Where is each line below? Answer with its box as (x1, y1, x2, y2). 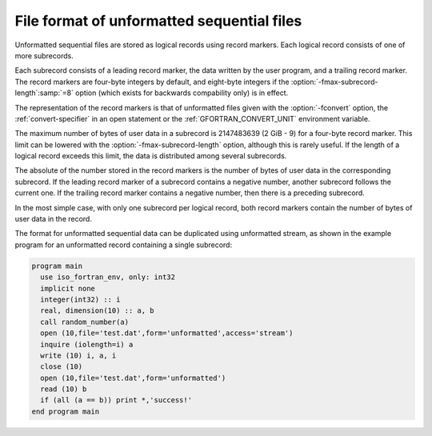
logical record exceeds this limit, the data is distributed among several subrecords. (14, 151, 287, 161)
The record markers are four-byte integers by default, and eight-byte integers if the (14, 77, 290, 86)
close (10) (40, 362, 83, 371)
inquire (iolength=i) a (40, 340, 134, 349)
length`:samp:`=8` (14, 88, 74, 98)
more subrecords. (14, 50, 74, 60)
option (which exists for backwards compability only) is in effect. (74, 88, 289, 98)
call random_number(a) (40, 317, 130, 326)
